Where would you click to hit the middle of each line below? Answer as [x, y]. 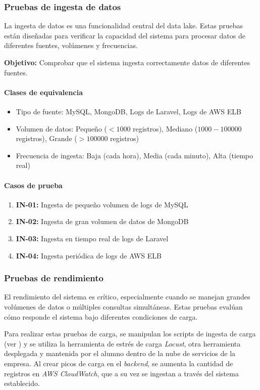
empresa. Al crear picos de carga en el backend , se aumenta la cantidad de [119, 363]
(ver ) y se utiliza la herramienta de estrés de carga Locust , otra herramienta [122, 343]
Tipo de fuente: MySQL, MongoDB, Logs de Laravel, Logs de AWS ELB [128, 111]
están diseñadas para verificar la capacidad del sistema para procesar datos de [125, 35]
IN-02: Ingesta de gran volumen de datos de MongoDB [102, 221]
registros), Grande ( [46, 138]
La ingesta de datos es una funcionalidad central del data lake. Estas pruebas [124, 26]
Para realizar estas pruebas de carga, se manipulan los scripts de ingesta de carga [130, 334]
